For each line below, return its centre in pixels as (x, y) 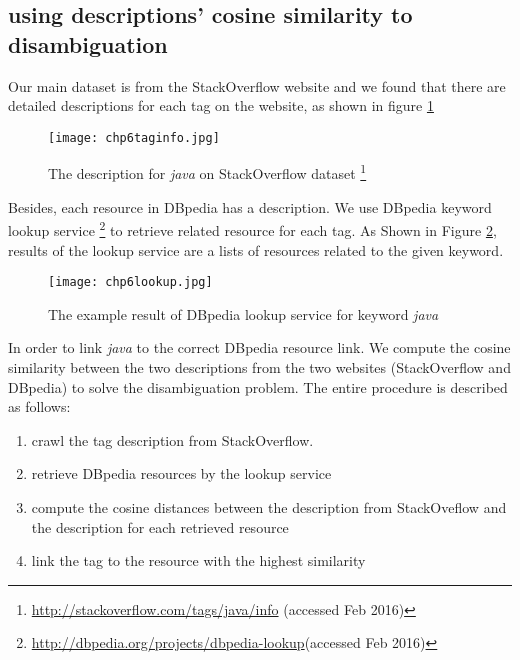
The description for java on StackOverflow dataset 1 (207, 172)
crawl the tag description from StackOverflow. (172, 439)
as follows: (39, 406)
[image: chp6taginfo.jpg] (134, 137)
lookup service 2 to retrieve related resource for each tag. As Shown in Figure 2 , (252, 228)
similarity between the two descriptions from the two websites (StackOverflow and (259, 366)
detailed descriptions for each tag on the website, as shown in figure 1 (221, 105)
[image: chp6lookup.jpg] (130, 282)
